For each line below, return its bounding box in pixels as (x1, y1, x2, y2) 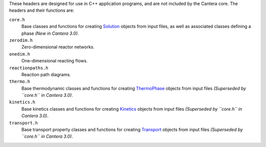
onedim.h (9, 51, 31, 57)
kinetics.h (9, 99, 35, 105)
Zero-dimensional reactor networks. (21, 44, 95, 50)
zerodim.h (9, 37, 33, 43)
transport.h (9, 120, 38, 125)
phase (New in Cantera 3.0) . (21, 30, 79, 36)
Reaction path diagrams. (21, 71, 71, 77)
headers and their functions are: (9, 7, 74, 13)
